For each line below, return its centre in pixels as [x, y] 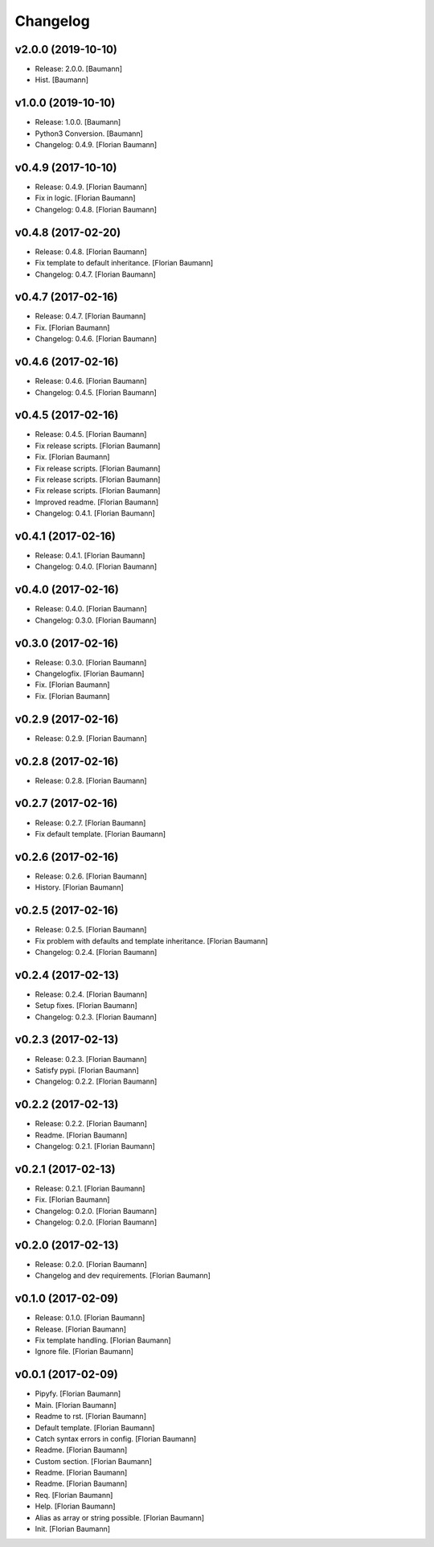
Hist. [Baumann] [61, 80]
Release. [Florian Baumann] [81, 1329]
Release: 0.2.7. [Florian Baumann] [90, 823]
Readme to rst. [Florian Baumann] [90, 1417]
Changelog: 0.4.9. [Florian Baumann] [96, 145]
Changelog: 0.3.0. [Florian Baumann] [96, 620]
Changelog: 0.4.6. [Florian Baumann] [96, 339]
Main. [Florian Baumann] [76, 1405]
